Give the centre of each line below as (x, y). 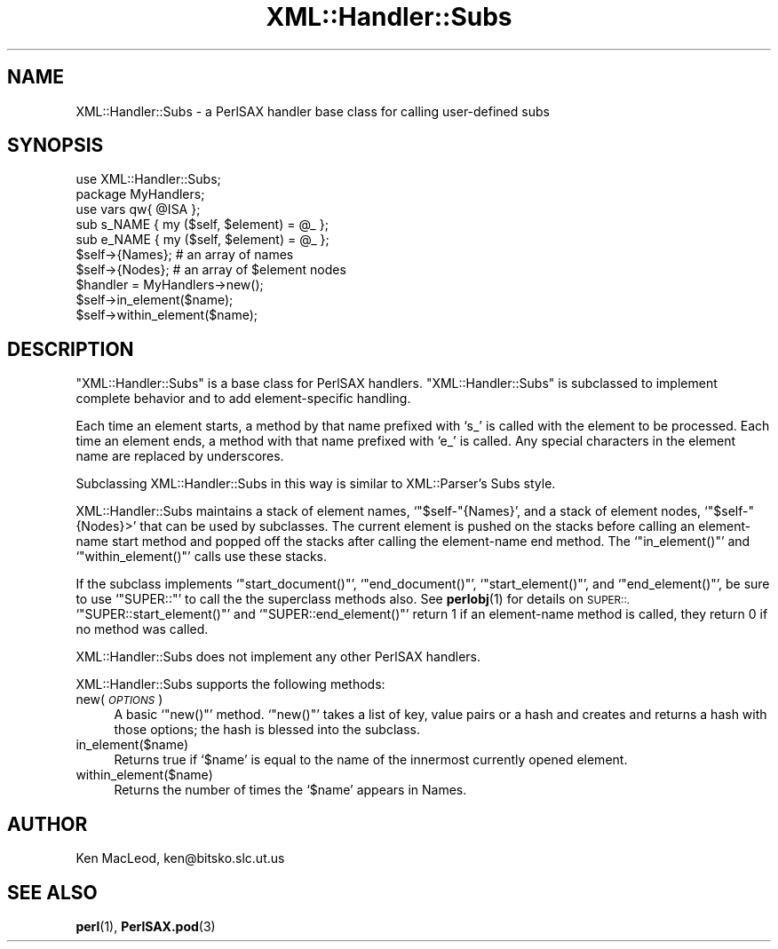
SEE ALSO (52, 892)
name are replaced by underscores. (180, 456)
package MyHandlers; (140, 194)
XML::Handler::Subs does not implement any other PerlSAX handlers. (278, 657)
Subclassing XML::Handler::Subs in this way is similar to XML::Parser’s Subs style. (316, 484)
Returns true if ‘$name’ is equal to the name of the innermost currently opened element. (371, 760)
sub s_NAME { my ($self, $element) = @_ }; (202, 225)
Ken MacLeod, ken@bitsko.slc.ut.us (180, 858)
